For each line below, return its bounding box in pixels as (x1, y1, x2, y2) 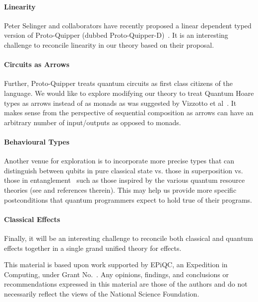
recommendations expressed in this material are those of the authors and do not (4, 279, 248, 289)
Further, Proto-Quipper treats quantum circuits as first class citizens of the (4, 78, 233, 88)
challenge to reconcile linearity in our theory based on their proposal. (4, 39, 214, 50)
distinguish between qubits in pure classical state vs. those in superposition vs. (4, 165, 243, 175)
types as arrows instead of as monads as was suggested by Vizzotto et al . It (4, 97, 237, 108)
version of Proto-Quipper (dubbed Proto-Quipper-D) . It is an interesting (4, 30, 228, 40)
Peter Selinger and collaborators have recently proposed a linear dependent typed (4, 20, 252, 30)
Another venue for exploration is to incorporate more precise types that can (4, 155, 235, 166)
